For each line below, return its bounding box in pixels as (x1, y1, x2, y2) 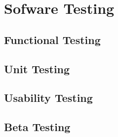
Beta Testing (4, 119, 71, 135)
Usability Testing (4, 90, 93, 105)
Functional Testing (4, 32, 101, 47)
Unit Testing (4, 61, 70, 76)
